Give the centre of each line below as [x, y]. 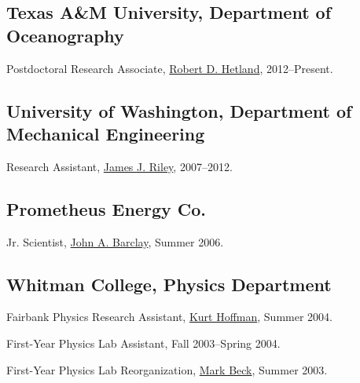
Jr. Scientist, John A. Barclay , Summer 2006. [115, 241]
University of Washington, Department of [179, 110]
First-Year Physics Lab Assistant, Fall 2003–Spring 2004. [143, 343]
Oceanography [65, 35]
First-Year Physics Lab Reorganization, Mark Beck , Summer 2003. [167, 369]
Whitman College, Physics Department [169, 284]
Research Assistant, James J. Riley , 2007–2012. [119, 166]
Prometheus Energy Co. [106, 208]
